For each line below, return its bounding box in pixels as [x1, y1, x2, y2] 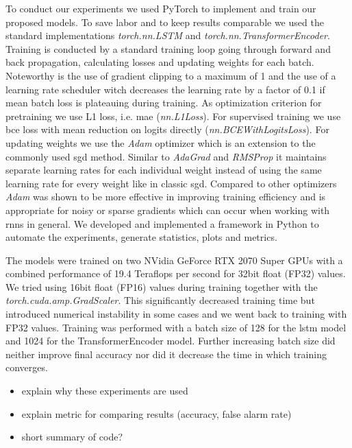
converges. [5, 360, 48, 375]
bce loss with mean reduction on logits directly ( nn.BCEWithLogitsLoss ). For [5, 122, 329, 137]
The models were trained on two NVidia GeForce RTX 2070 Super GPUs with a [5, 252, 343, 267]
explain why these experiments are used [21, 384, 188, 398]
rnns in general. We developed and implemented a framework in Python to [5, 216, 319, 231]
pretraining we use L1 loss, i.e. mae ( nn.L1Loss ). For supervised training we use [5, 108, 341, 123]
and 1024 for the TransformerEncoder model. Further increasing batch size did [5, 333, 336, 348]
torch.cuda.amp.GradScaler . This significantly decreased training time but [5, 293, 315, 307]
